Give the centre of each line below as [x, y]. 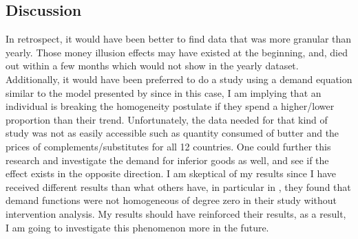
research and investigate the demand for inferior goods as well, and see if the [167, 160]
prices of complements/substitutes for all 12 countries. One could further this [168, 146]
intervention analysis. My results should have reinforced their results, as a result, [176, 213]
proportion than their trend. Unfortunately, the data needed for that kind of [167, 119]
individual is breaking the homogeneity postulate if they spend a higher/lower [170, 106]
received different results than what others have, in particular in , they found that [178, 186]
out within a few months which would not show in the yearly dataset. [152, 66]
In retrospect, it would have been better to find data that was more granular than [179, 39]
